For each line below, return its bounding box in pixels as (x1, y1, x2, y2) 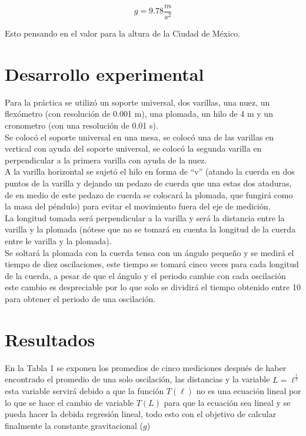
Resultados (5, 327, 95, 351)
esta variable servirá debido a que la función (5, 385, 164, 397)
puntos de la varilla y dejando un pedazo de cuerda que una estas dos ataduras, (5, 176, 292, 189)
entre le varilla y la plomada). (5, 234, 112, 247)
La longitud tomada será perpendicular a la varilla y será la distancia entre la (5, 211, 285, 224)
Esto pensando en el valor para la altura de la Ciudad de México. (5, 27, 241, 40)
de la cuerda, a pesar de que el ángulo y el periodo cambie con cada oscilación (5, 269, 286, 281)
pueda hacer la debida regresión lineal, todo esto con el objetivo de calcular (5, 408, 277, 420)
